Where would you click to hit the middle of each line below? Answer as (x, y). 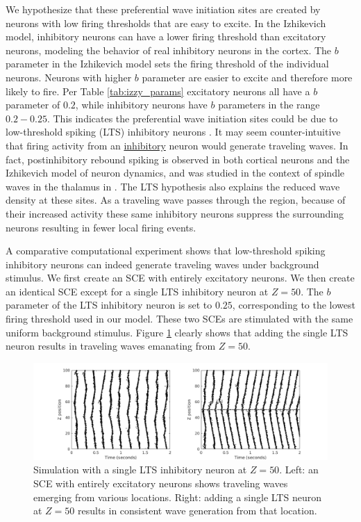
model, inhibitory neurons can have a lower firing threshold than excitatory (166, 36)
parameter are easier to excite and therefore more (247, 77)
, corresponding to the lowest (294, 305)
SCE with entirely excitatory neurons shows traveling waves (161, 483)
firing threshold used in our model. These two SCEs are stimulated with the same (179, 319)
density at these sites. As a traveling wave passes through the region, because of (176, 200)
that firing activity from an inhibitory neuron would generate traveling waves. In (177, 145)
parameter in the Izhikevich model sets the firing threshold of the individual (167, 64)
